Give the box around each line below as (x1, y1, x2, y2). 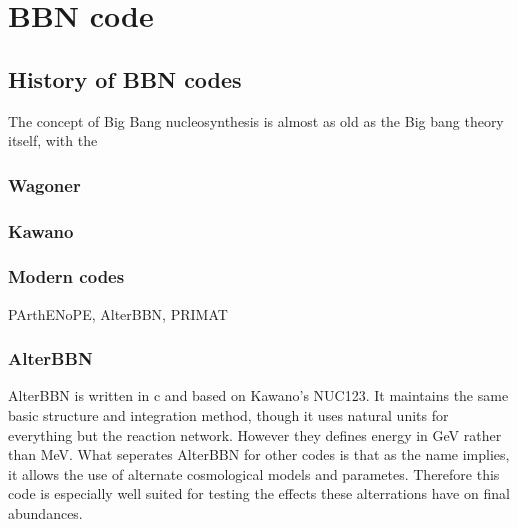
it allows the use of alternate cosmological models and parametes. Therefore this (8, 463, 500, 484)
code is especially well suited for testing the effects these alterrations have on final (8, 483, 510, 504)
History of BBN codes (8, 63, 242, 94)
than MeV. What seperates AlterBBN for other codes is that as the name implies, (8, 444, 510, 465)
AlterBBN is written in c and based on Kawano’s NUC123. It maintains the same (8, 385, 509, 406)
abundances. (8, 503, 83, 524)
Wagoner (8, 172, 81, 197)
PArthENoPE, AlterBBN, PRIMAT (8, 303, 228, 324)
